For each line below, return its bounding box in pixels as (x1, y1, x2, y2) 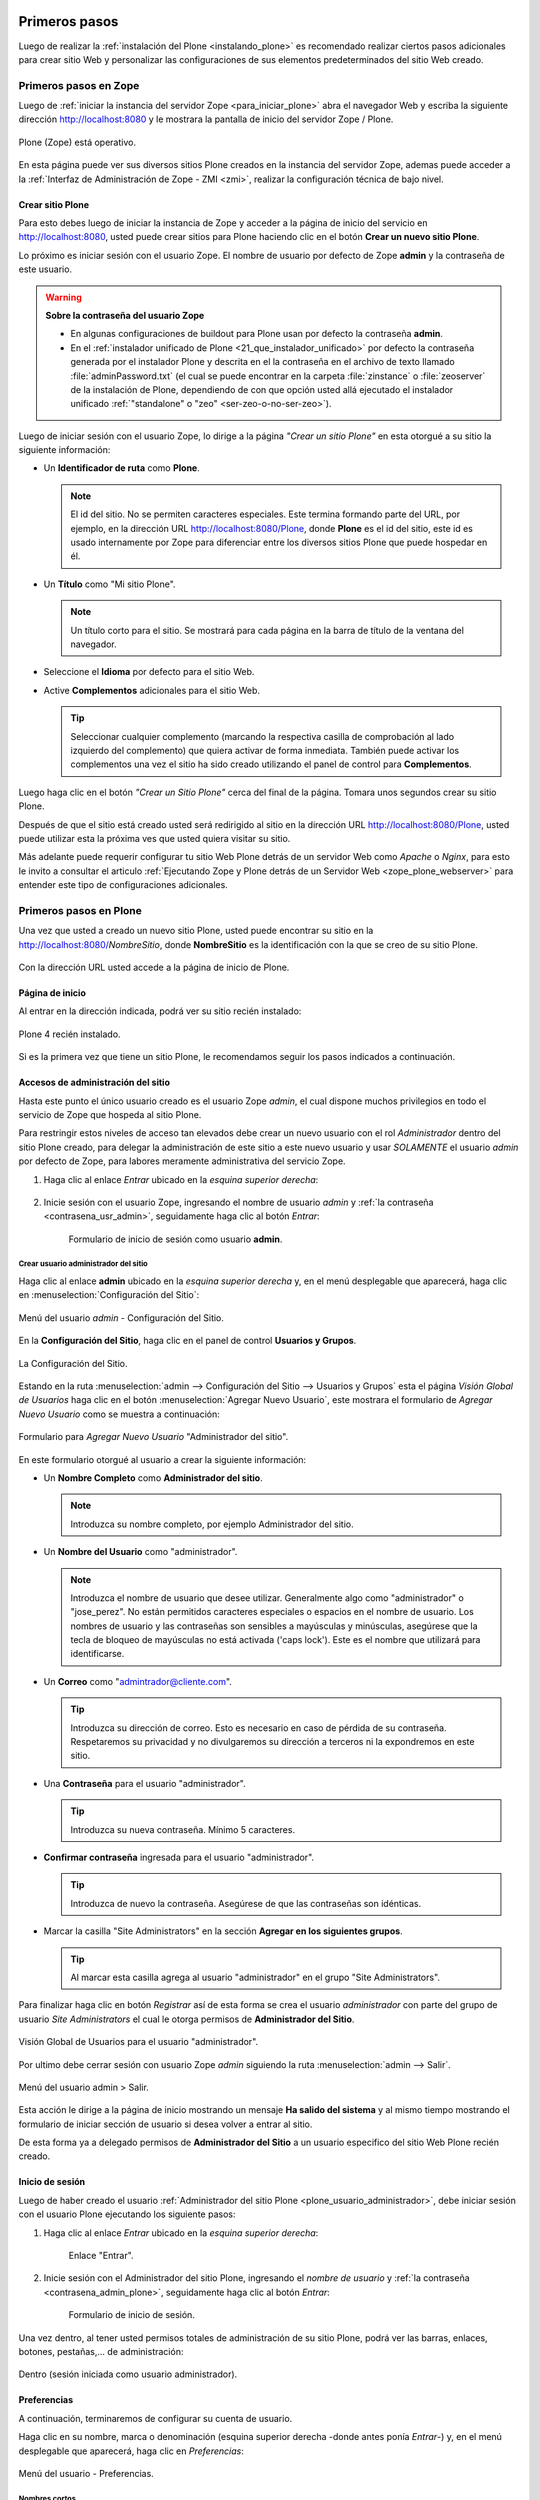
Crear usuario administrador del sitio (18, 1259, 149, 1269)
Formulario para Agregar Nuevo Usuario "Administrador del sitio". (18, 1431, 289, 1443)
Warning (45, 291, 82, 303)
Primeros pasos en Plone (18, 903, 142, 917)
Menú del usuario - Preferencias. (18, 2467, 154, 2479)
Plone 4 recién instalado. (18, 1028, 121, 1040)
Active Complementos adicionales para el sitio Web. (43, 684, 260, 696)
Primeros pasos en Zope (18, 78, 140, 92)
